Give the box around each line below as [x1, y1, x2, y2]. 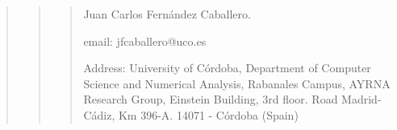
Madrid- [341, 91, 382, 108]
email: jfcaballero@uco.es [83, 32, 207, 49]
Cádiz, [83, 106, 115, 123]
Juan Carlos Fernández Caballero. [83, 6, 251, 22]
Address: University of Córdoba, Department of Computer [83, 59, 371, 76]
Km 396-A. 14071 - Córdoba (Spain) [118, 106, 299, 123]
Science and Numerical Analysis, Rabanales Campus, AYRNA [83, 75, 391, 91]
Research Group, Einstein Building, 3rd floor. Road [83, 91, 338, 108]
